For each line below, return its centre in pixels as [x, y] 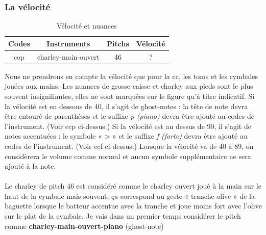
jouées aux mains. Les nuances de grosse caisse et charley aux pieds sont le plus [129, 86]
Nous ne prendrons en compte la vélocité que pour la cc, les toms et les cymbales [131, 76]
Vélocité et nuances [87, 26]
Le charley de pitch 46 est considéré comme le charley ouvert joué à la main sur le [133, 186]
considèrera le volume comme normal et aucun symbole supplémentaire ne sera [128, 156]
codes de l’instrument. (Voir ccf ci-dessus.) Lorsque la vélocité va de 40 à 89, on [129, 146]
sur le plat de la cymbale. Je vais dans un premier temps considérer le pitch [123, 216]
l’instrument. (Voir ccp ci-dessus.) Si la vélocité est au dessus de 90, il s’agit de [128, 126]
